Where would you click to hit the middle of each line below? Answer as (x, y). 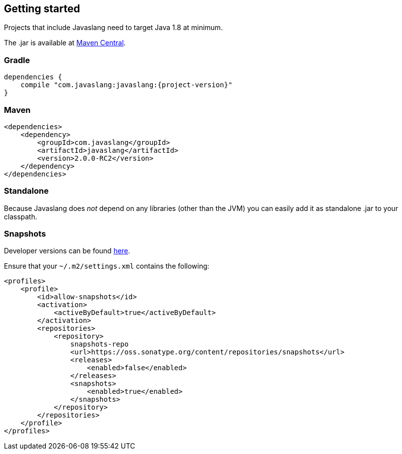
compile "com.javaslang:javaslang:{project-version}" (126, 85)
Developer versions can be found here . (67, 251)
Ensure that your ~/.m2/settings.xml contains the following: (107, 266)
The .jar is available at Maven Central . (65, 43)
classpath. (21, 216)
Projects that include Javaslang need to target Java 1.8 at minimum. (114, 28)
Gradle (17, 60)
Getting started (42, 9)
